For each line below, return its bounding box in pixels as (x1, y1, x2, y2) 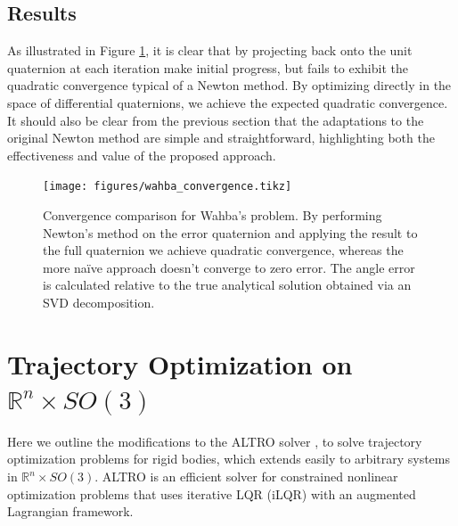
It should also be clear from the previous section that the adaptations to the (7, 111, 424, 129)
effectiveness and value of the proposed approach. (7, 145, 276, 164)
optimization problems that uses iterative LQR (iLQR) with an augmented (7, 484, 416, 503)
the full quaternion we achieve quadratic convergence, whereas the (43, 241, 404, 259)
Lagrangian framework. (7, 502, 134, 521)
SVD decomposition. (43, 292, 155, 311)
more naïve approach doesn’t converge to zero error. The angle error (43, 258, 415, 276)
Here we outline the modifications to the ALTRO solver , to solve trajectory (7, 431, 422, 450)
